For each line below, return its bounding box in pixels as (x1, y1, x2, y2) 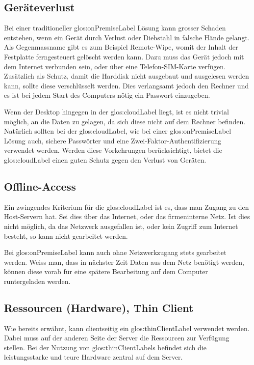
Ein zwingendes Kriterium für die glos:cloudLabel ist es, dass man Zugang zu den (4, 201, 249, 212)
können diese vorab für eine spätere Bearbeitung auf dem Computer (4, 266, 208, 277)
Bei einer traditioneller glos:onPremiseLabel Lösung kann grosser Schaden (4, 23, 226, 33)
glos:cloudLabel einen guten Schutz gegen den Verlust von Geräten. (4, 154, 206, 165)
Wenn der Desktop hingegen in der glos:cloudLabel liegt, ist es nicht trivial (4, 106, 229, 116)
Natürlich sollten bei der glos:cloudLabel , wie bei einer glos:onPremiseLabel (4, 126, 231, 136)
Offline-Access (4, 178, 76, 194)
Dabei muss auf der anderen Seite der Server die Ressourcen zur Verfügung (4, 333, 229, 343)
